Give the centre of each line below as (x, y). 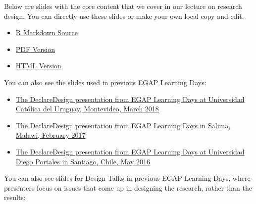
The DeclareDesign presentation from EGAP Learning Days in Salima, (123, 125)
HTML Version (38, 66)
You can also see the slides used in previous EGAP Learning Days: (105, 82)
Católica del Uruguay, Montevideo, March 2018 (87, 109)
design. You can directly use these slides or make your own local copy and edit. (124, 16)
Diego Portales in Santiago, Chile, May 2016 (83, 161)
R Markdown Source (47, 32)
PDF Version (35, 49)
